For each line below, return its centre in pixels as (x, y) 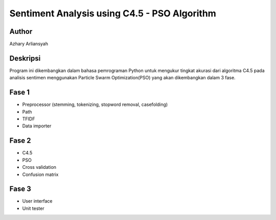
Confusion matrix (40, 174)
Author (21, 31)
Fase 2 (20, 141)
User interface (37, 201)
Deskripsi (25, 58)
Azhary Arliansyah (29, 44)
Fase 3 (20, 189)
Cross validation (39, 167)
